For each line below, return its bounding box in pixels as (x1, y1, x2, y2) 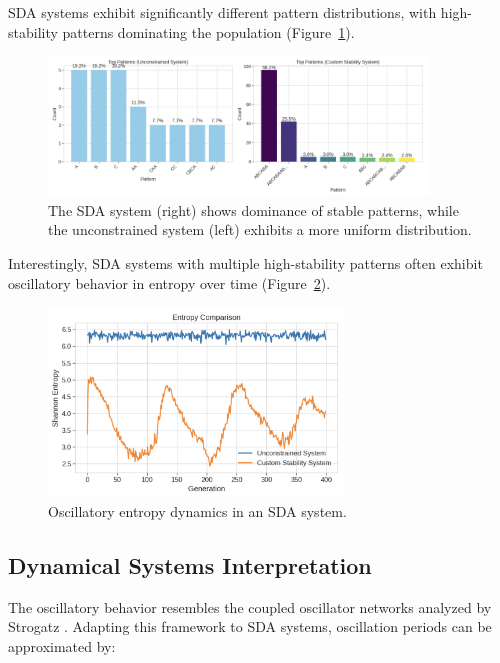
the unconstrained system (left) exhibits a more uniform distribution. (48, 219, 472, 240)
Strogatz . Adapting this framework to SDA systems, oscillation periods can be (8, 616, 492, 637)
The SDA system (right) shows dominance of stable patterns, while (48, 199, 459, 220)
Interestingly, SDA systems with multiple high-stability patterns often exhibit (8, 253, 483, 274)
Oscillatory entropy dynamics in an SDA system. (48, 500, 347, 521)
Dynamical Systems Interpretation (8, 549, 372, 580)
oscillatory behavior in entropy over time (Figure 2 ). (8, 272, 331, 293)
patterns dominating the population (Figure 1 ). (62, 21, 355, 42)
